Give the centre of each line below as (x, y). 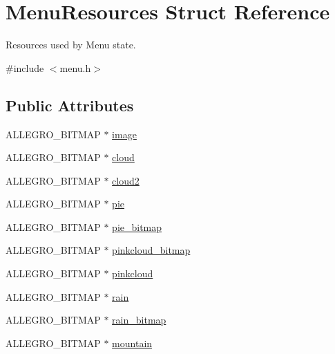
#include (25, 67)
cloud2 (126, 180)
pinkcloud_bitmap (151, 250)
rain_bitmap (139, 320)
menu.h (75, 67)
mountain (132, 343)
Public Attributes (70, 105)
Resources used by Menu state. (71, 45)
